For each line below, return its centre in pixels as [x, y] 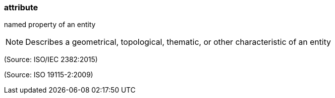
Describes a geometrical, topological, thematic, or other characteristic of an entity [178, 42]
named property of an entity [50, 25]
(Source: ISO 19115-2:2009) [49, 75]
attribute [21, 7]
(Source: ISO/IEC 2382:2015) [51, 60]
